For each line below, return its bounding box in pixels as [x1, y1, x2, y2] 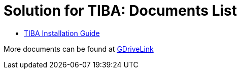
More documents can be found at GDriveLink [4, 44, 154, 53]
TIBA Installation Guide [24, 28, 100, 38]
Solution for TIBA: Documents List [4, 2, 237, 19]
